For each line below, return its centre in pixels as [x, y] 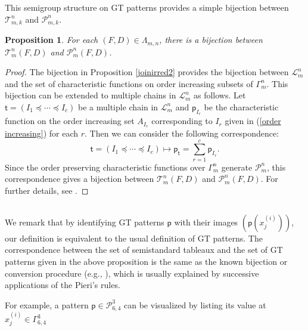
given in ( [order [253, 121]
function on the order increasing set [70, 121]
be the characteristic [241, 106]
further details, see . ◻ [47, 190]
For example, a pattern [47, 304]
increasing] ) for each [42, 133]
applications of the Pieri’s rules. [63, 285]
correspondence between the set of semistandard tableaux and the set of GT [144, 250]
